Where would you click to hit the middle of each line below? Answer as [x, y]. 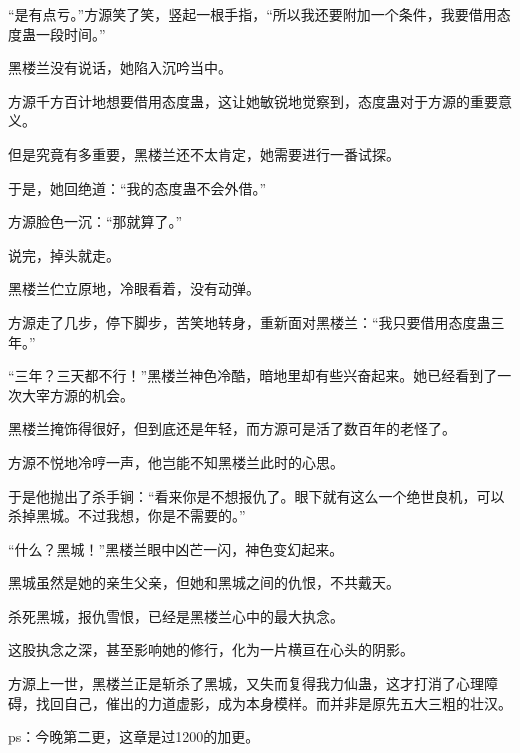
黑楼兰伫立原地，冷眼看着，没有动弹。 [134, 288]
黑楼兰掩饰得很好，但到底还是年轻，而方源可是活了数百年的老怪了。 [232, 428]
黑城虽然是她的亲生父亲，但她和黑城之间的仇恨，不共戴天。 [204, 582]
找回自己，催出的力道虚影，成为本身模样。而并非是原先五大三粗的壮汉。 [273, 702]
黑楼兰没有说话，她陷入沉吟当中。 [120, 67]
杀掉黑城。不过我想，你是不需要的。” [127, 515]
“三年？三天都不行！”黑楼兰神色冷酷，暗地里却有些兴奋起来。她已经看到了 [253, 375]
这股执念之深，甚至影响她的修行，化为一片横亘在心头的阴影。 [211, 649]
